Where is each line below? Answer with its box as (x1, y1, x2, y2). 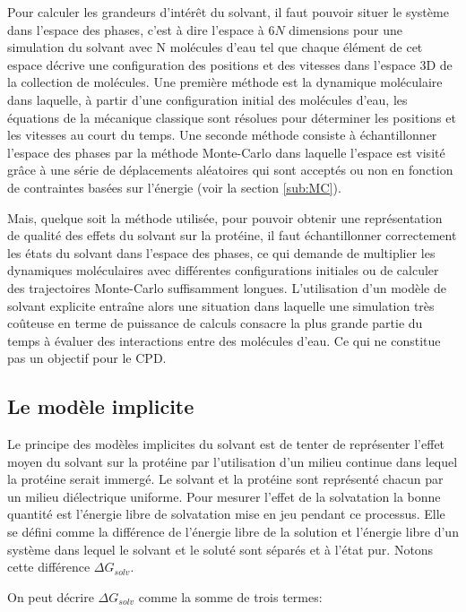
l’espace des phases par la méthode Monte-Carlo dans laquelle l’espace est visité (7, 142, 445, 161)
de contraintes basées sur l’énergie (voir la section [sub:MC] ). (7, 177, 341, 196)
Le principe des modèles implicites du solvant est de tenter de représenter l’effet (7, 435, 445, 453)
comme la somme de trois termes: (138, 587, 323, 606)
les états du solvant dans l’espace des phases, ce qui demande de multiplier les (7, 243, 436, 262)
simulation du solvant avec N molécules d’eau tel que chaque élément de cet (7, 38, 423, 56)
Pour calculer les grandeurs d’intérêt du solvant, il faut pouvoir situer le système (7, 3, 449, 21)
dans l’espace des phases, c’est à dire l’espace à (7, 20, 264, 39)
